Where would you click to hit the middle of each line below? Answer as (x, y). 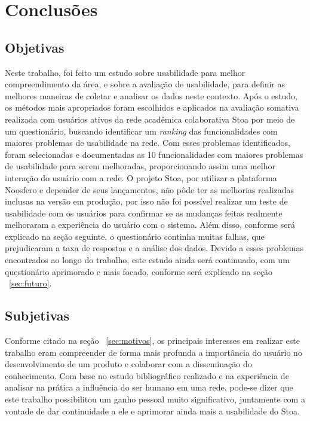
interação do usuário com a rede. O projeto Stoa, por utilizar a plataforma (141, 177)
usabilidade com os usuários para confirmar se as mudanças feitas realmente (144, 213)
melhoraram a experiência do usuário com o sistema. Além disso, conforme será (150, 225)
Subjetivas (37, 315)
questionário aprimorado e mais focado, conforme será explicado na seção (139, 271)
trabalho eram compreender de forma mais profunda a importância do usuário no (154, 352)
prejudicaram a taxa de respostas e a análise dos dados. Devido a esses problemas (154, 248)
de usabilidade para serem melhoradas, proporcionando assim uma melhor (140, 166)
